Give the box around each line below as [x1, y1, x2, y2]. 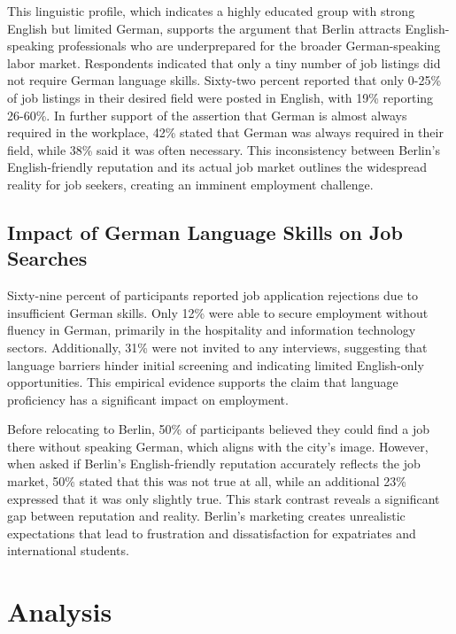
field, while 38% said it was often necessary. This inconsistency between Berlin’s [7, 140, 440, 158]
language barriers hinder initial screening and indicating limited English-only [7, 355, 424, 374]
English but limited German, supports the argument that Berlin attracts [7, 19, 401, 37]
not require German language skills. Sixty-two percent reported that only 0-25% [7, 71, 442, 89]
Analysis [7, 593, 112, 630]
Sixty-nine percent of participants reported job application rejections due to [7, 286, 418, 305]
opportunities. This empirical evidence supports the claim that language [7, 373, 398, 391]
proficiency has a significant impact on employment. [7, 390, 289, 408]
